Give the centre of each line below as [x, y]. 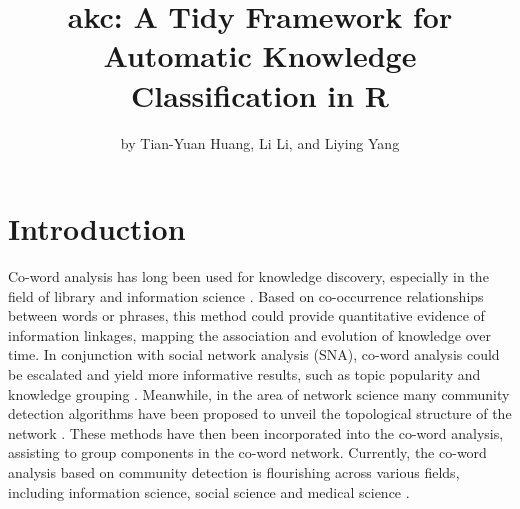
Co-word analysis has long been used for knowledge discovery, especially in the [248, 276]
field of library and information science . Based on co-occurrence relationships [246, 295]
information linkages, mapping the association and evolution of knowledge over [249, 334]
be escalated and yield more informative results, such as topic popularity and [244, 374]
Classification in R [260, 94]
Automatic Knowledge [260, 55]
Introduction [97, 228]
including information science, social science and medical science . [209, 491]
